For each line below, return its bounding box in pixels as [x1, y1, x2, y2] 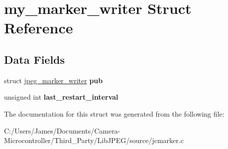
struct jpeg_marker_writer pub [4, 75, 103, 85]
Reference [4, 17, 73, 38]
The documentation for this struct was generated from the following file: [4, 108, 225, 119]
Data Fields [4, 51, 65, 67]
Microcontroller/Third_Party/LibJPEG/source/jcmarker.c [4, 135, 184, 146]
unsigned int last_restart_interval [4, 92, 118, 102]
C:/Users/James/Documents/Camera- [4, 125, 120, 136]
